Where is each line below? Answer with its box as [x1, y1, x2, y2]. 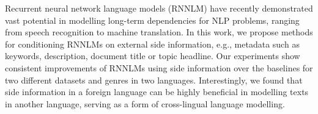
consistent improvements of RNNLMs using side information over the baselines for [5, 61, 313, 74]
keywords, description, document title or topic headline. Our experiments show [5, 49, 300, 62]
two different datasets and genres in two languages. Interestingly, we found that [5, 73, 303, 86]
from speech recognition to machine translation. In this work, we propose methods [5, 26, 313, 38]
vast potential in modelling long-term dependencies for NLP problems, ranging [5, 13, 300, 26]
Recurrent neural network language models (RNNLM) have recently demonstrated [5, 2, 313, 14]
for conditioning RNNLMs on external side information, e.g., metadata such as [5, 37, 300, 50]
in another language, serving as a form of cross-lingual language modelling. [5, 97, 285, 110]
